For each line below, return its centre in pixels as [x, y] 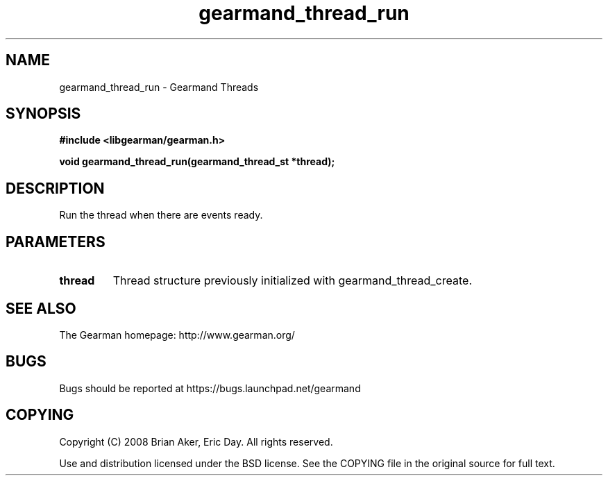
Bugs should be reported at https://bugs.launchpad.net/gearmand [210, 388]
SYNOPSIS [43, 114]
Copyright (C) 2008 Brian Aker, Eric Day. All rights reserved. [196, 441]
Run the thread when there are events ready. [161, 215]
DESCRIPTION [55, 188]
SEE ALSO [41, 308]
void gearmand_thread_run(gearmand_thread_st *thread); [197, 162]
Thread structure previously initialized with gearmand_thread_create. [292, 281]
